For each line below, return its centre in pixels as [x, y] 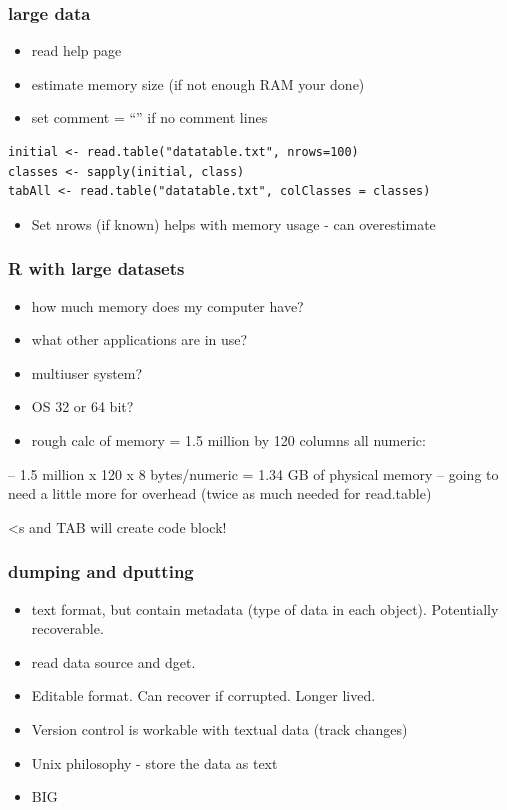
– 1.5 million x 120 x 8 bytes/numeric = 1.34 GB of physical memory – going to [253, 473]
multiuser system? [87, 372]
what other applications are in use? [139, 339]
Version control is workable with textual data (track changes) [219, 728]
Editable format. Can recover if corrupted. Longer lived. [203, 695]
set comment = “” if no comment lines [149, 117]
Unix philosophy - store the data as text [154, 762]
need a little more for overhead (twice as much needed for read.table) [220, 493]
